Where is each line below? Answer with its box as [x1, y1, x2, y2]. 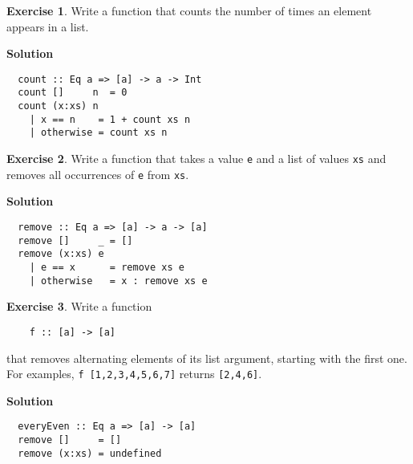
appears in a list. [6, 18, 89, 35]
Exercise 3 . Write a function [6, 298, 152, 315]
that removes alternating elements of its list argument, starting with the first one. [6, 349, 407, 366]
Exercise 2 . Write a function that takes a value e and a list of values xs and [6, 150, 387, 167]
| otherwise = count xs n [29, 127, 168, 139]
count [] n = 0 [18, 87, 128, 99]
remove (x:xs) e [18, 248, 104, 260]
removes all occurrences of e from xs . [6, 165, 189, 182]
